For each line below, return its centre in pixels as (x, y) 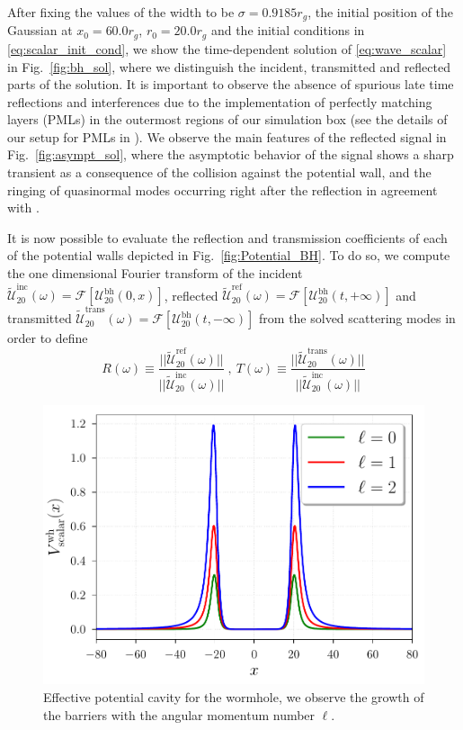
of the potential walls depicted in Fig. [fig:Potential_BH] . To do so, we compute (229, 255)
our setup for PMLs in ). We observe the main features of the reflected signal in (227, 136)
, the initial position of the (381, 12)
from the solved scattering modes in (357, 318)
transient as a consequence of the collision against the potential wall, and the (219, 172)
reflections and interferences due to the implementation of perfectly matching (220, 101)
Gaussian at (40, 30)
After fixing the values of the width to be (121, 12)
